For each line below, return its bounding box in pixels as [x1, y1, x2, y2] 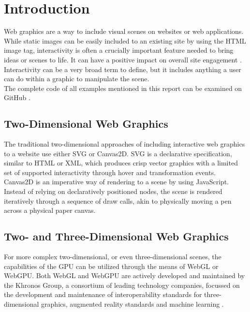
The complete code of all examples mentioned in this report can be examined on [4, 83, 242, 93]
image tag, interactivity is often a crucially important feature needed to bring [4, 45, 234, 55]
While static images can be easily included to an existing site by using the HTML [4, 35, 246, 45]
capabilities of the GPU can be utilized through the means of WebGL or [4, 261, 219, 271]
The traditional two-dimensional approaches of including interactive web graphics [4, 139, 245, 149]
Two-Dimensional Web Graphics [4, 116, 168, 131]
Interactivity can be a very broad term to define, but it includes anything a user [4, 64, 241, 74]
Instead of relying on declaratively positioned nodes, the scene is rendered [4, 186, 222, 196]
